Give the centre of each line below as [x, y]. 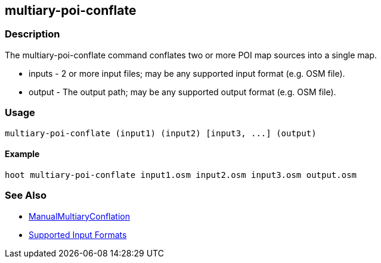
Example [22, 154]
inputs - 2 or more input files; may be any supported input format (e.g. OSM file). [187, 73]
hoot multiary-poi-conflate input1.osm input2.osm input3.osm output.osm [181, 175]
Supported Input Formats [78, 234]
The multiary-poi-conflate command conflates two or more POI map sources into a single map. [191, 55]
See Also [26, 195]
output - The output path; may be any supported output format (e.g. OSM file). [182, 92]
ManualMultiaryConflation [79, 216]
